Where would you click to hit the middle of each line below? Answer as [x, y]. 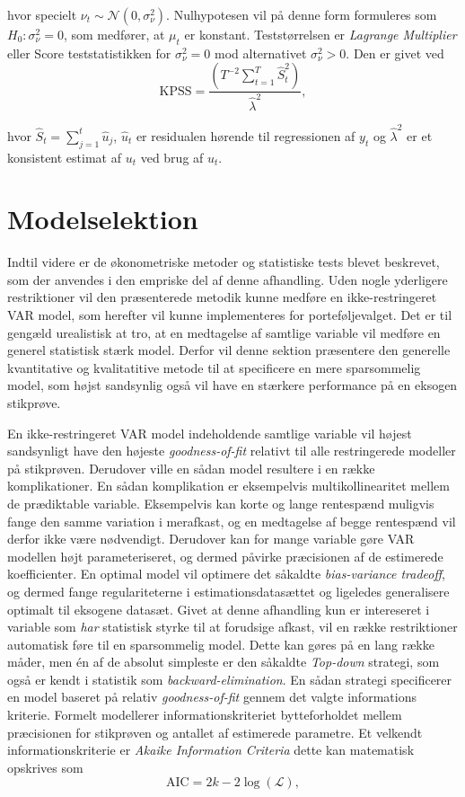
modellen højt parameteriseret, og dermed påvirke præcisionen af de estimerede [225, 556]
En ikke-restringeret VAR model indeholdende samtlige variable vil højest [210, 433]
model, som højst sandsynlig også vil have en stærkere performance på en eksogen [232, 385]
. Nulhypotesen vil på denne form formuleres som [302, 14]
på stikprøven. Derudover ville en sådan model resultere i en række [191, 468]
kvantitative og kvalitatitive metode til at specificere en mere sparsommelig [214, 367]
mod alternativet [261, 53]
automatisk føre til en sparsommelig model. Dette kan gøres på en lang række [221, 644]
